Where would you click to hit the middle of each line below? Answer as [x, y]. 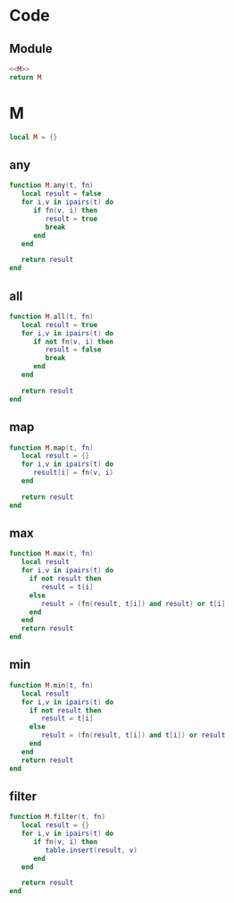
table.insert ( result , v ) [92, 850]
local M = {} [33, 137]
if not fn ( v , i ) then [73, 342]
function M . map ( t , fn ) [51, 448]
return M [25, 77]
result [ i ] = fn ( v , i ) [73, 473]
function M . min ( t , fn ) [51, 685]
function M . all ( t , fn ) [51, 316]
